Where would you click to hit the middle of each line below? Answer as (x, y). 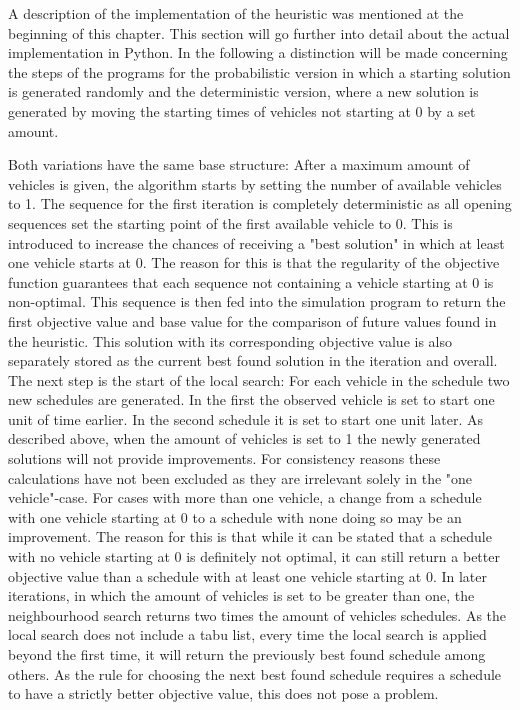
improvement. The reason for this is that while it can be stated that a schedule (250, 536)
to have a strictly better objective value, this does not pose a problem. (223, 693)
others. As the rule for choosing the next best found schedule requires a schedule (255, 673)
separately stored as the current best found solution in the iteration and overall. (253, 360)
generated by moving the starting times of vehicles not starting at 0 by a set (242, 110)
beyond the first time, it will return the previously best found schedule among (247, 654)
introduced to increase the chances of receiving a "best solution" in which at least (256, 242)
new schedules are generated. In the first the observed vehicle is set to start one (251, 399)
